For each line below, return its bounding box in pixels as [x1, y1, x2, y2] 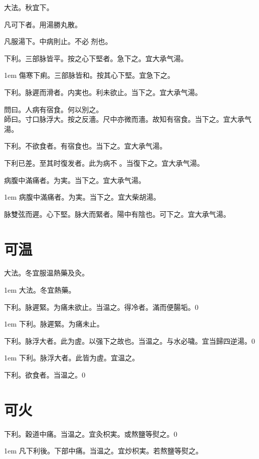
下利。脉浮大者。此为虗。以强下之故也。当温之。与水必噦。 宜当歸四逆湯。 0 [4, 335, 255, 346]
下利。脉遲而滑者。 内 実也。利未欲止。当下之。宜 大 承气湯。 [4, 86, 202, 97]
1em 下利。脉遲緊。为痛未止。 [4, 318, 104, 329]
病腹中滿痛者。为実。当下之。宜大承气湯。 [4, 174, 145, 185]
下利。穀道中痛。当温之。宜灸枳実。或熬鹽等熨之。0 [4, 428, 177, 439]
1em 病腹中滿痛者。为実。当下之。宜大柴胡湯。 [4, 192, 161, 202]
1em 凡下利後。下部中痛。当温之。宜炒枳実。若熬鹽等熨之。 [4, 445, 203, 456]
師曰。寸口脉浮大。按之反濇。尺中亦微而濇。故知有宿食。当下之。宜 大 [4, 114, 237, 124]
